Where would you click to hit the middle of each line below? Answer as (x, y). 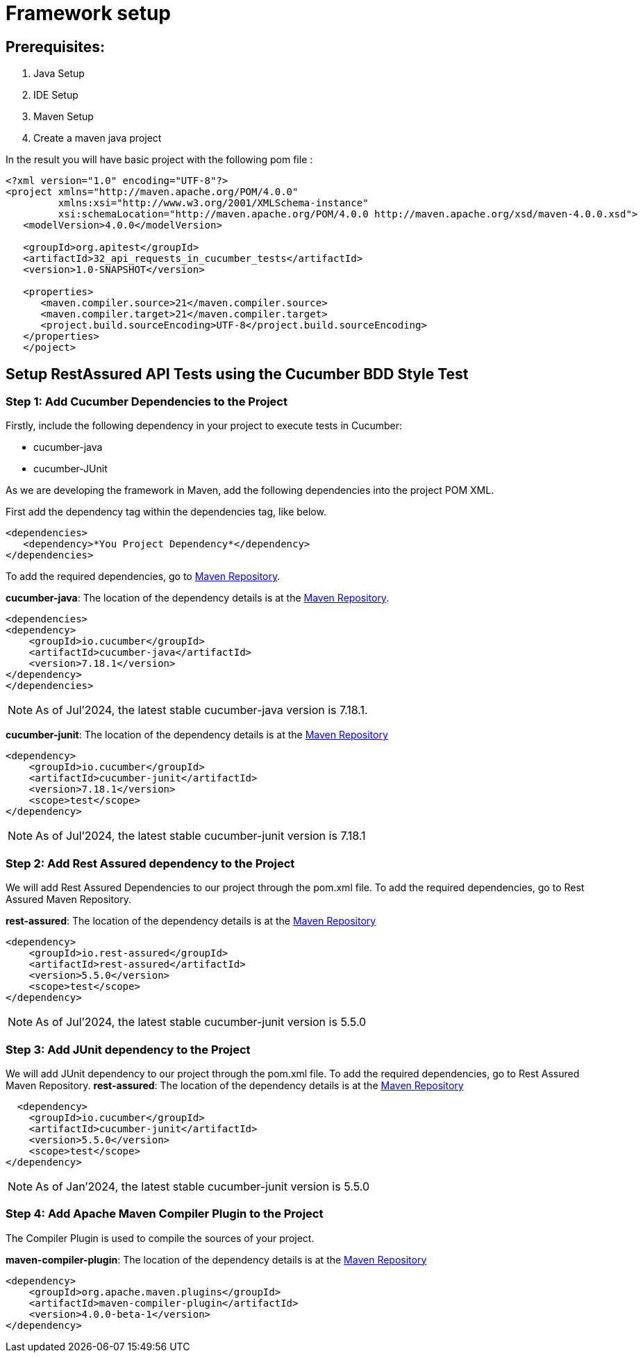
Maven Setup (64, 117)
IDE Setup (56, 95)
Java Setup (59, 74)
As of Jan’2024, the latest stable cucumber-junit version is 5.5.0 (202, 1186)
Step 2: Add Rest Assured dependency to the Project (150, 863)
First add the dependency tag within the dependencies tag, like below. (166, 512)
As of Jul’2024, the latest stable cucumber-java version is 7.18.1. (202, 710)
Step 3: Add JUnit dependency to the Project (128, 1049)
